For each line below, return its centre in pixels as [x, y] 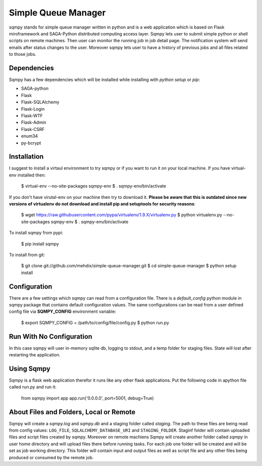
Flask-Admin [34, 122]
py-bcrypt [31, 143]
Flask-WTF [32, 115]
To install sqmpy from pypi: [36, 233]
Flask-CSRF [33, 129]
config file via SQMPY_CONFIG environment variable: [63, 312]
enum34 [30, 136]
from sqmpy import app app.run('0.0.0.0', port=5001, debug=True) [87, 398]
